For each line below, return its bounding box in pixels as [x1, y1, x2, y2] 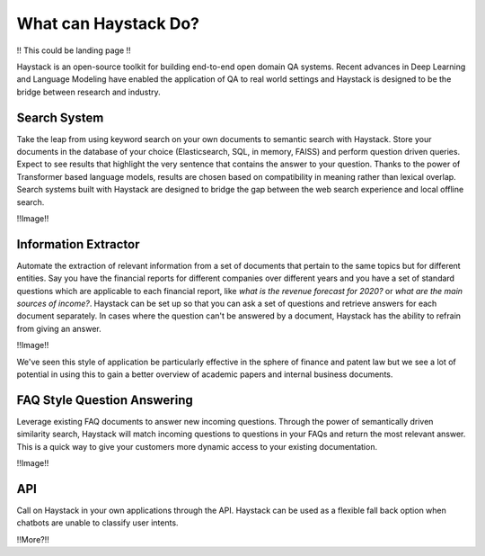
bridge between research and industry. [16, 86, 161, 97]
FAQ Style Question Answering [16, 392, 193, 408]
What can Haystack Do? [16, 13, 199, 33]
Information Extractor [16, 237, 140, 252]
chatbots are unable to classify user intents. [16, 517, 179, 528]
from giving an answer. [16, 323, 102, 334]
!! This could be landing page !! [16, 45, 131, 56]
